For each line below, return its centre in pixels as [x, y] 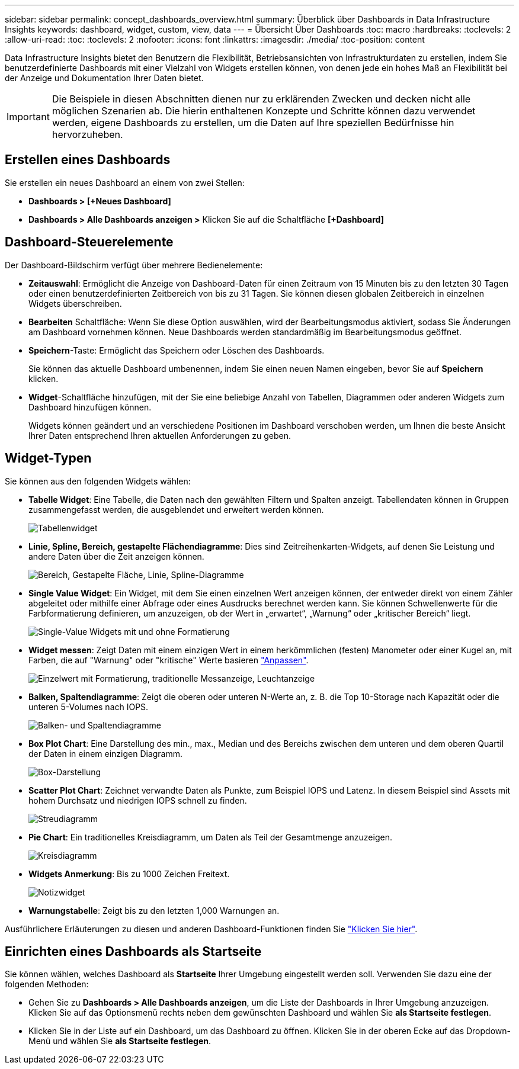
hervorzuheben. [87, 134]
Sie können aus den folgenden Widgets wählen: [98, 481]
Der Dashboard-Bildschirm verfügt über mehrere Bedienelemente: [134, 265]
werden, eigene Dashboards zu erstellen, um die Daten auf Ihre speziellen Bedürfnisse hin [253, 123]
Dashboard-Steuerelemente [89, 242]
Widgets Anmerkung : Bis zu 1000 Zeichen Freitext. [129, 874]
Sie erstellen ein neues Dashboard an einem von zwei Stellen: [125, 182]
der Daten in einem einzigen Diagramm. [106, 753]
